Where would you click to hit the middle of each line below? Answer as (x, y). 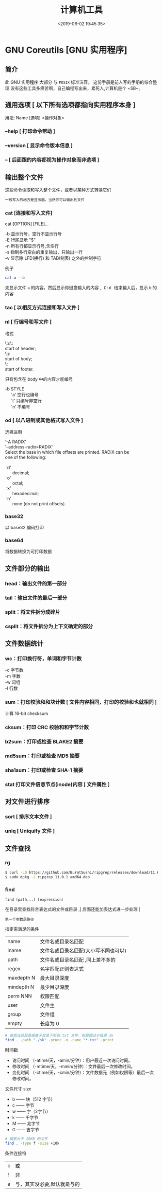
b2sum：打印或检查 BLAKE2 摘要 (44, 742)
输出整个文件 (24, 177)
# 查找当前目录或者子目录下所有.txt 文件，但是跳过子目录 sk (59, 1036)
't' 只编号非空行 (26, 400)
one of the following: (26, 457)
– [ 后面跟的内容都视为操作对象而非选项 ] (52, 160)
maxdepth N (21, 978)
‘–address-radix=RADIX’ (29, 447)
